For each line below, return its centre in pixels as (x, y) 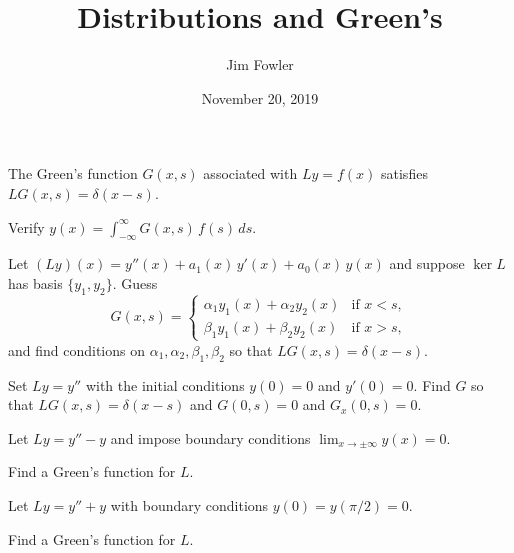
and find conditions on (77, 349)
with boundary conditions (189, 505)
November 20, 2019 (260, 97)
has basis (35, 282)
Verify (26, 226)
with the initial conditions (165, 384)
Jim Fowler (260, 64)
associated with (250, 173)
